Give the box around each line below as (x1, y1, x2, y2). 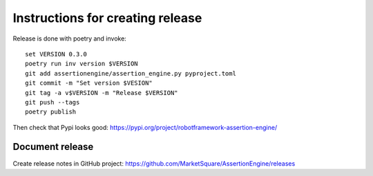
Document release (12, 141, 94, 153)
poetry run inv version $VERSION (25, 60, 138, 68)
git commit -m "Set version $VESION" (25, 79, 153, 87)
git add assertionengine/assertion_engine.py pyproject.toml (25, 69, 236, 77)
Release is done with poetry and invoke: (12, 34, 127, 43)
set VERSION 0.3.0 (25, 50, 88, 58)
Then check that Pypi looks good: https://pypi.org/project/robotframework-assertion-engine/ (12, 123, 278, 131)
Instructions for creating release (12, 10, 202, 25)
